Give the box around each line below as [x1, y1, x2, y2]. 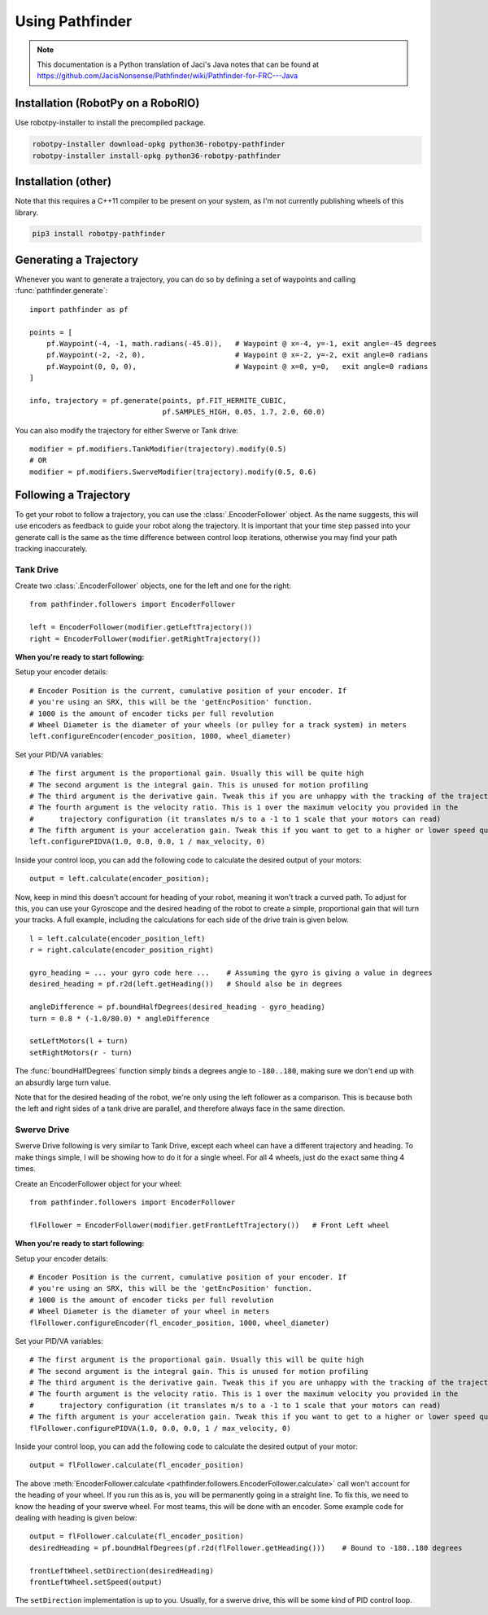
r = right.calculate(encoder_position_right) [29, 946, 215, 955]
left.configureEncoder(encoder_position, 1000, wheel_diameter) [29, 731, 292, 741]
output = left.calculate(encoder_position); [29, 874, 211, 884]
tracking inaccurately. [15, 543, 88, 553]
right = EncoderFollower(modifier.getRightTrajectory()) [29, 634, 262, 643]
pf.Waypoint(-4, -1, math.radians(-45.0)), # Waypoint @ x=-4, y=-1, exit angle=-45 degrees [46, 339, 437, 348]
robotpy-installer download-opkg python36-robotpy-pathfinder [32, 139, 285, 149]
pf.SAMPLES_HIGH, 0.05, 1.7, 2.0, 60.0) [162, 407, 325, 417]
